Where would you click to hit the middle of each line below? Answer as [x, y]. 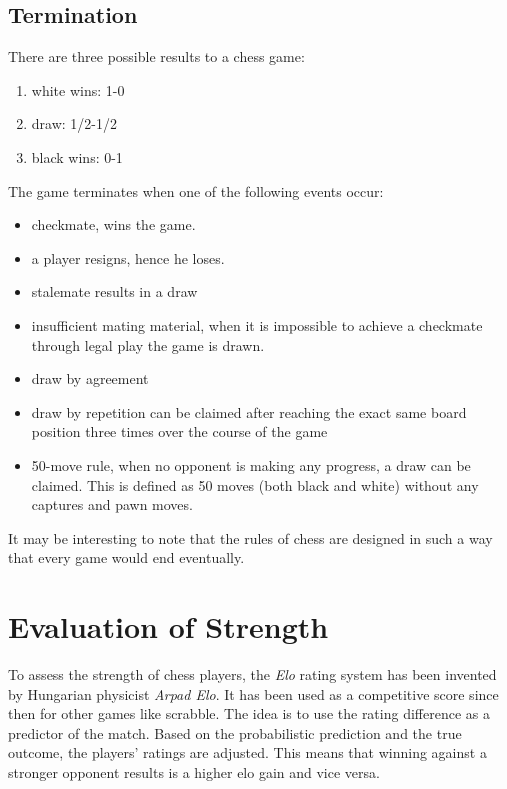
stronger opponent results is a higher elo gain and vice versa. [194, 771]
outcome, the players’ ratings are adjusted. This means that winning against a [247, 752]
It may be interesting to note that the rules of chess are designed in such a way [250, 537]
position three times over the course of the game [179, 431]
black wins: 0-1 [77, 156]
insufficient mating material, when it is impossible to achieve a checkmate [257, 324]
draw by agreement [90, 378]
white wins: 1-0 [78, 89]
